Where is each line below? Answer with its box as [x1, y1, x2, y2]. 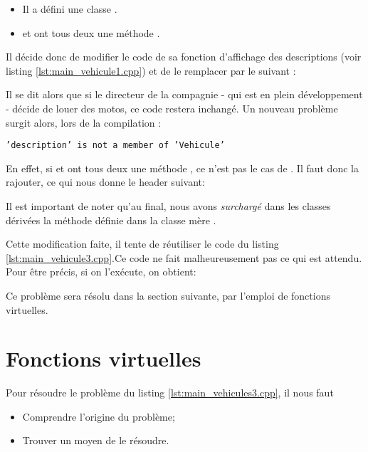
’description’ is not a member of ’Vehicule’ [6, 140, 225, 151]
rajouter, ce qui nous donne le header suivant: [6, 174, 205, 189]
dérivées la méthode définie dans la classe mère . [6, 212, 216, 227]
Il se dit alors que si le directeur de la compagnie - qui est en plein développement [6, 87, 363, 102]
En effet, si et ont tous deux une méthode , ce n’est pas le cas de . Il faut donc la [6, 160, 359, 175]
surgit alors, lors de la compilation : [6, 115, 162, 130]
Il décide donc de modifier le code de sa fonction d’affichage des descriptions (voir [6, 49, 362, 64]
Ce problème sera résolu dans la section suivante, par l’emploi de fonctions [6, 288, 330, 303]
